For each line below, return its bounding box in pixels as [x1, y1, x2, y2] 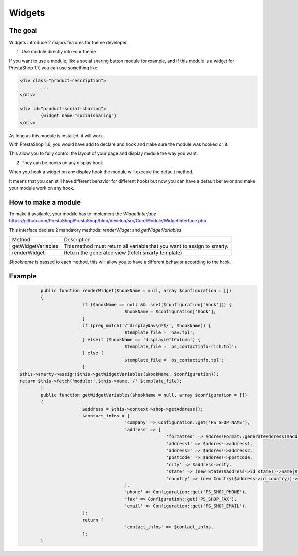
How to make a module [9, 198, 81, 206]
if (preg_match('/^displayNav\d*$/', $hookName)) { [82, 323, 211, 328]
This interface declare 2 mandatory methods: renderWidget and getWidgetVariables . [9, 227, 183, 233]
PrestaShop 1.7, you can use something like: [9, 65, 99, 70]
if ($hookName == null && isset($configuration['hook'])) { [82, 302, 232, 307]
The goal [9, 26, 37, 35]
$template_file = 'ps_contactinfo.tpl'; [124, 357, 224, 363]
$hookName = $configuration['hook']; [124, 309, 216, 315]
